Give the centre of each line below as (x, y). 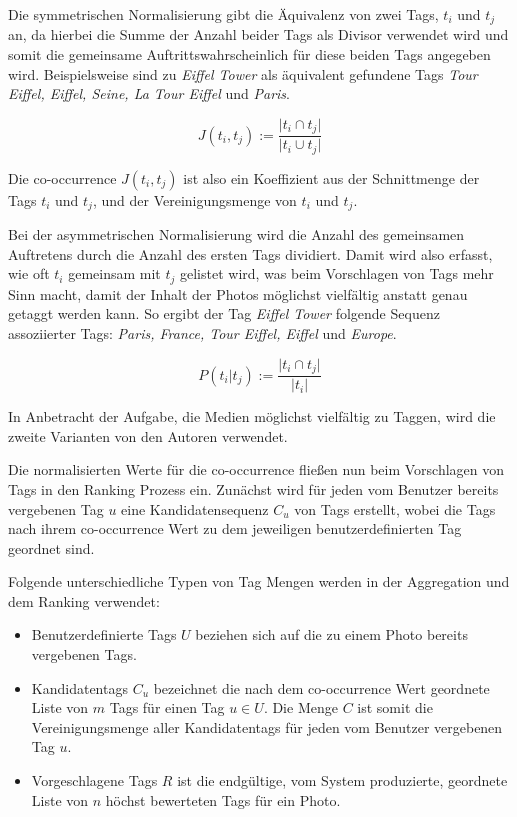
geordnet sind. (51, 547)
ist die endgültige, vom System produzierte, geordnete (342, 780)
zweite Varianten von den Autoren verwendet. (148, 435)
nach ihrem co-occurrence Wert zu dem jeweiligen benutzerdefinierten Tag (235, 528)
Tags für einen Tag (167, 707)
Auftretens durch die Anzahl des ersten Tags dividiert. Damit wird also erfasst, (250, 253)
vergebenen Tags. (84, 654)
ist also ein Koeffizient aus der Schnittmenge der (331, 177)
